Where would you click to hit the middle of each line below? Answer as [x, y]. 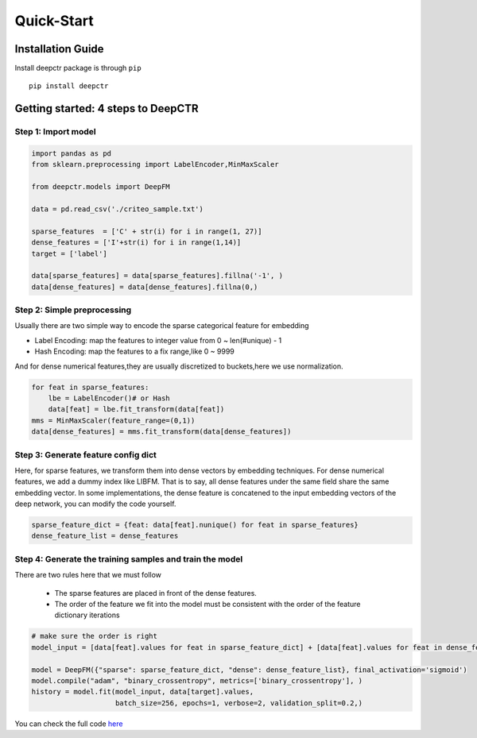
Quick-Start [54, 21]
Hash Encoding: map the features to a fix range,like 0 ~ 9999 [134, 352]
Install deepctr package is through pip [78, 68]
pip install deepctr [69, 86]
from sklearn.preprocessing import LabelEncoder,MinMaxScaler [155, 164]
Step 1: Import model [56, 132]
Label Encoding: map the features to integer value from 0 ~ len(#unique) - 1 [158, 340]
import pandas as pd [71, 154]
